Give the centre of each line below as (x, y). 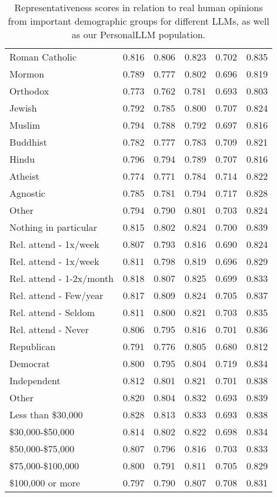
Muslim (25, 125)
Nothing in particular (54, 227)
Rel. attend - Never (49, 329)
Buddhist (28, 142)
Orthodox (29, 91)
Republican (33, 346)
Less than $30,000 (46, 414)
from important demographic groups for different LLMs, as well (138, 21)
